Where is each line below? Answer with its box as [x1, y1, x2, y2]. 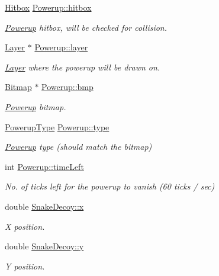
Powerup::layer [34, 41, 88, 53]
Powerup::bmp [41, 81, 94, 93]
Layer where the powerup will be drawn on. [5, 60, 160, 73]
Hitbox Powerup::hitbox [5, 1, 92, 13]
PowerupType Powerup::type [5, 120, 109, 133]
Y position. [5, 259, 45, 272]
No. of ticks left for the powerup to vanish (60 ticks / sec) [5, 180, 215, 192]
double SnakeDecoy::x [5, 200, 84, 212]
